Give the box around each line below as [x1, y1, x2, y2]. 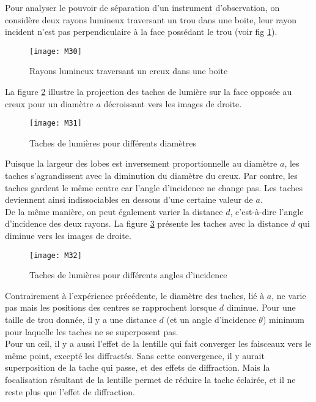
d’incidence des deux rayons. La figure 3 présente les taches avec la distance [5, 217, 288, 230]
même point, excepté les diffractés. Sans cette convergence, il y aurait [5, 349, 265, 362]
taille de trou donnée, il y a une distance [5, 313, 156, 326]
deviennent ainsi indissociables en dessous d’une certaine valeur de [5, 193, 253, 206]
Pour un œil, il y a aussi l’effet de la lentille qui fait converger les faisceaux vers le [5, 337, 312, 350]
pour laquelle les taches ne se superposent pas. [5, 325, 178, 338]
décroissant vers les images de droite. [103, 97, 242, 110]
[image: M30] [29, 47, 82, 56]
